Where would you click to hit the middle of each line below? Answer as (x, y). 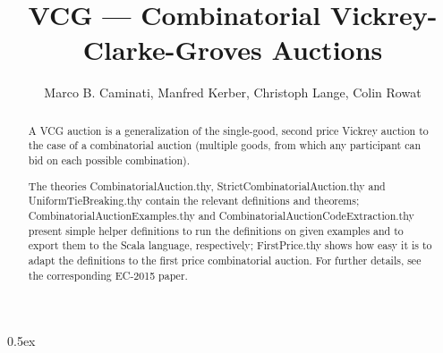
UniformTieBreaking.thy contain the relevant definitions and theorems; (194, 201)
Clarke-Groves (172, 50)
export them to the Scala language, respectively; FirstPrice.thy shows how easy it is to (230, 245)
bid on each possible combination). (109, 160)
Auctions (327, 50)
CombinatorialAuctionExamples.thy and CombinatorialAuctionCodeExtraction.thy (221, 215)
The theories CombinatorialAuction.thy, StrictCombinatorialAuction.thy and (207, 185)
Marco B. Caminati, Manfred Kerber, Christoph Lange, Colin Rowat (233, 92)
